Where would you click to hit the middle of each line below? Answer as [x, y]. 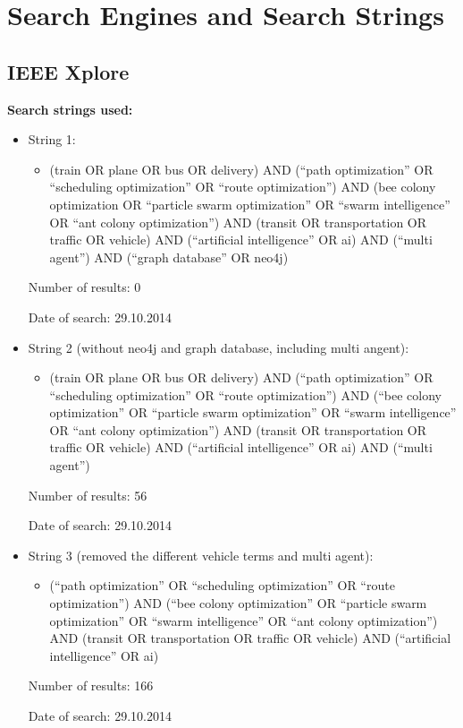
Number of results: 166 [91, 685]
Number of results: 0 [84, 287]
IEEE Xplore [68, 71]
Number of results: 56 [88, 495]
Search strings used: [70, 109]
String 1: [52, 139]
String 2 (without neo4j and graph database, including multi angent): [219, 347]
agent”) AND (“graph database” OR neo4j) [169, 257]
